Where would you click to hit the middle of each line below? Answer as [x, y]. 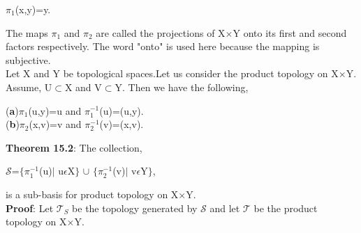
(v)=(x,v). [121, 124]
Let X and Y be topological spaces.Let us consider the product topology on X [172, 73]
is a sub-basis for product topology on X [92, 194]
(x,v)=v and [55, 124]
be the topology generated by [135, 208]
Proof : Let [30, 208]
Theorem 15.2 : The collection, [74, 147]
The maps [27, 32]
